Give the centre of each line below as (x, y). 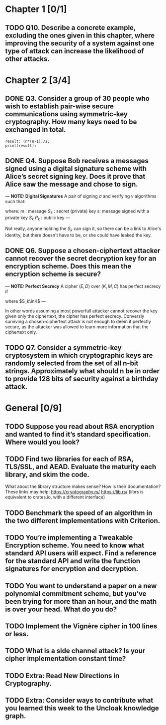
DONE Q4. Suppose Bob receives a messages (77, 161)
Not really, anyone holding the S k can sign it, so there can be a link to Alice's (83, 229)
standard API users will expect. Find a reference (81, 553)
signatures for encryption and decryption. (72, 569)
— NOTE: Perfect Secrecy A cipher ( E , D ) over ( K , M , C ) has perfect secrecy (83, 286)
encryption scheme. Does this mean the (68, 266)
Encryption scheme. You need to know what (75, 546)
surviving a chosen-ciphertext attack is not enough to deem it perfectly (78, 321)
